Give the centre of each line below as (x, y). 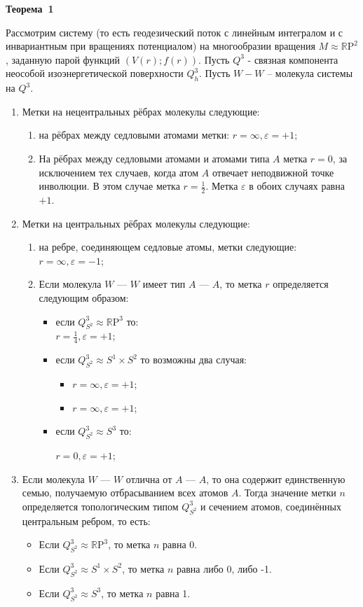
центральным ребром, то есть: (86, 521)
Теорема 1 (30, 8)
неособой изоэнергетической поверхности (95, 73)
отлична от (149, 479)
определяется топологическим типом (100, 506)
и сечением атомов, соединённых (270, 506)
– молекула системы (310, 73)
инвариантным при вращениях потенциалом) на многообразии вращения (160, 46)
